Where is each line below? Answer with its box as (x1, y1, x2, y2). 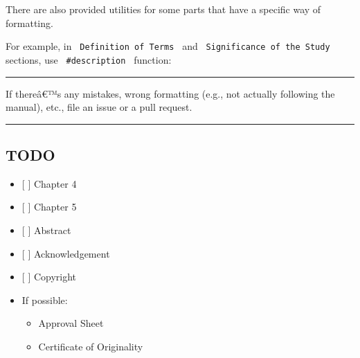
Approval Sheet (38, 316, 104, 330)
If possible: (21, 292, 68, 307)
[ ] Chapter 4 (21, 176, 77, 190)
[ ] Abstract (21, 223, 71, 238)
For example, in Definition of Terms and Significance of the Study (6, 39, 330, 53)
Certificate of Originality (38, 339, 143, 354)
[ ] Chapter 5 (21, 199, 77, 214)
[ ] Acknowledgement (21, 246, 110, 260)
